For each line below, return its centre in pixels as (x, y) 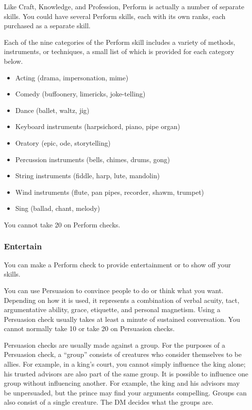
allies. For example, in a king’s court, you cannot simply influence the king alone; (125, 364)
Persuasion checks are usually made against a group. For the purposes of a (115, 345)
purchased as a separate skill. (47, 26)
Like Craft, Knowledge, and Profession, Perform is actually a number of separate (124, 6)
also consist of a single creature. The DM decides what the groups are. (109, 402)
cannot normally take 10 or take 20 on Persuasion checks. (89, 328)
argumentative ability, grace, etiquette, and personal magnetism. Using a (112, 309)
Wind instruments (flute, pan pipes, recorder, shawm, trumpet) (110, 192)
